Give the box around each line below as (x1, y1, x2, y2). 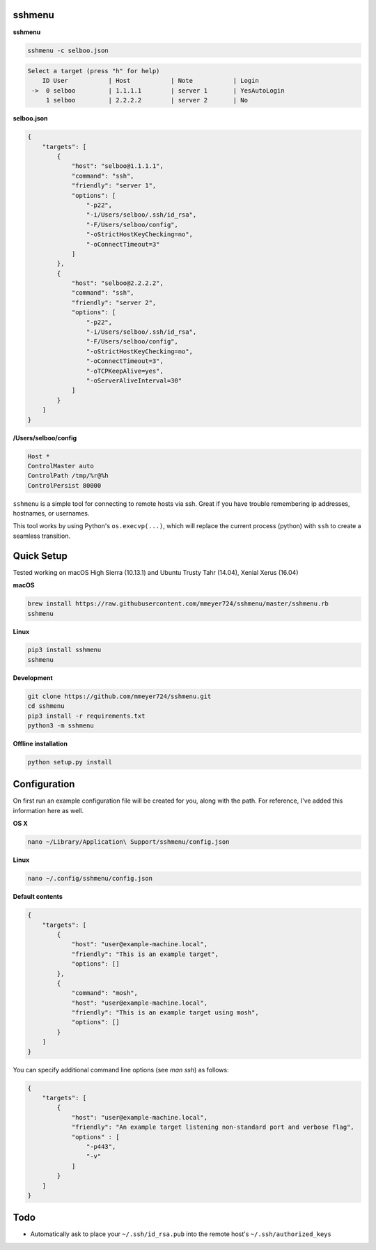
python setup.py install (27, 758, 113, 766)
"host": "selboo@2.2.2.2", (71, 279, 164, 287)
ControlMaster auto (27, 462, 94, 470)
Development (13, 673, 53, 682)
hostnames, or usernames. (13, 509, 90, 518)
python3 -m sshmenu (27, 722, 94, 730)
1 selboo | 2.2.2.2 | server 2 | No (45, 96, 249, 105)
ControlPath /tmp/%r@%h (27, 472, 109, 480)
